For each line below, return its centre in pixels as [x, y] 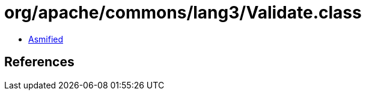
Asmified [46, 39]
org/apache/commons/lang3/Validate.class [183, 13]
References [39, 62]
